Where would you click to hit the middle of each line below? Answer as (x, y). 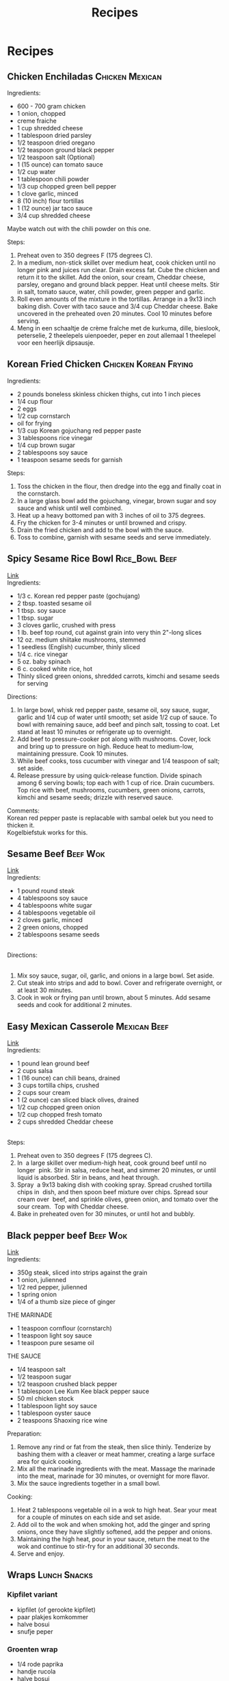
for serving (32, 683)
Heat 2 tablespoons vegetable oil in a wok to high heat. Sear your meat (117, 1510)
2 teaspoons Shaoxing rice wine (62, 1420)
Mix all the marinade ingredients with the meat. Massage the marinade (116, 1469)
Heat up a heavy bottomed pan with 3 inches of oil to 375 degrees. (111, 515)
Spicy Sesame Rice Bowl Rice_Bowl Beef (92, 559)
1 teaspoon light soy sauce (54, 1335)
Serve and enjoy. (41, 1553)
